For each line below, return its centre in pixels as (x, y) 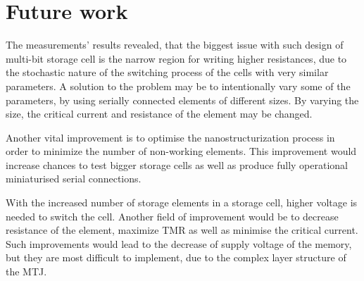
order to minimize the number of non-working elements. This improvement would (181, 151)
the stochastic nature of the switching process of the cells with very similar (167, 72)
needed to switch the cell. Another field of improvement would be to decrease (172, 216)
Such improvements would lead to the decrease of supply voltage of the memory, (179, 243)
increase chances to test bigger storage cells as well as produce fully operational (177, 164)
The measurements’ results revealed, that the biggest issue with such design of (175, 45)
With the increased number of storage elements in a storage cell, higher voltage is (182, 202)
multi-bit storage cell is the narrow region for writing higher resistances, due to (176, 58)
